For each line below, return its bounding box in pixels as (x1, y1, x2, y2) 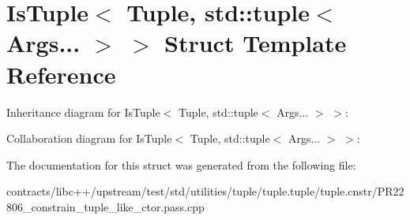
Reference (6, 58, 116, 90)
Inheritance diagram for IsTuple (6, 103, 160, 120)
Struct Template (164, 27, 347, 59)
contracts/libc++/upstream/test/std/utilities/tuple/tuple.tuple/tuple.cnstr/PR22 (6, 183, 404, 199)
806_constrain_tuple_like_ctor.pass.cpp (6, 198, 205, 214)
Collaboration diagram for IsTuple (6, 130, 172, 147)
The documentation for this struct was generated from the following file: (6, 156, 356, 173)
